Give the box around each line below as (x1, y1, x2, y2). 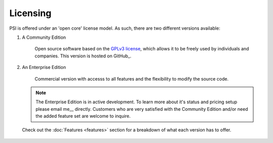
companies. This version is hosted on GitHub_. (34, 53, 131, 59)
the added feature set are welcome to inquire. (35, 113, 131, 119)
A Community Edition (22, 34, 66, 40)
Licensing (9, 8, 52, 19)
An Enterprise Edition (22, 64, 66, 70)
